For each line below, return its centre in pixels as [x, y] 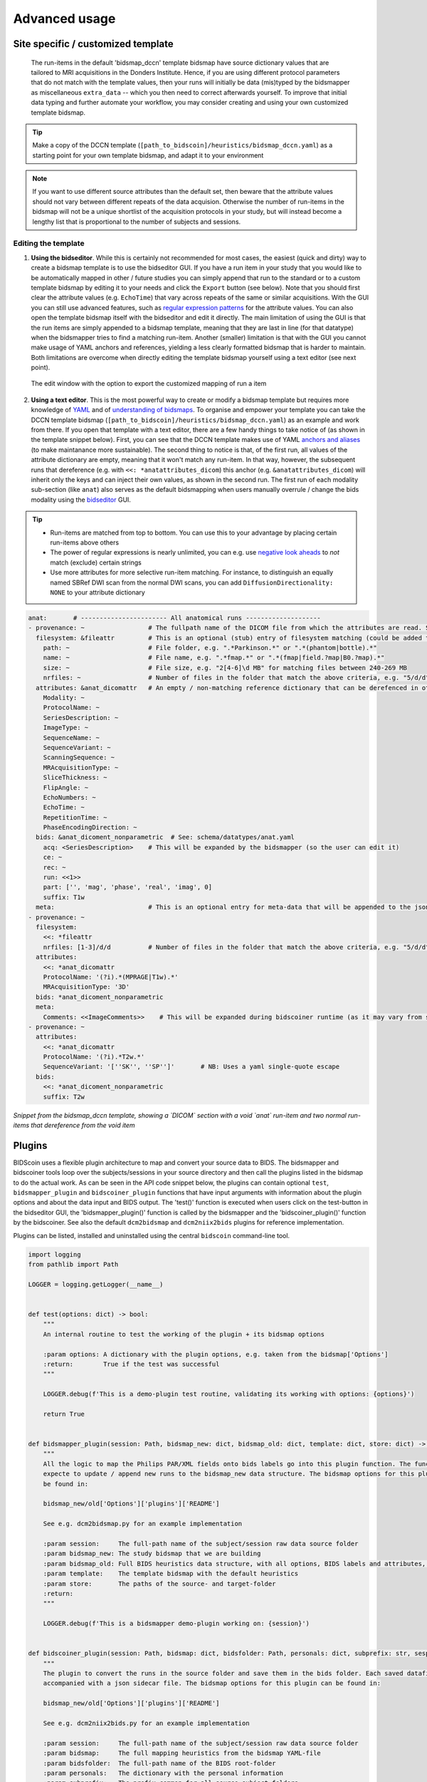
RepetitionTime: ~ [75, 817]
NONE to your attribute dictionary [97, 592]
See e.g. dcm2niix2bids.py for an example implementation [146, 1723]
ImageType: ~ [66, 728]
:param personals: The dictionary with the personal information [163, 1773]
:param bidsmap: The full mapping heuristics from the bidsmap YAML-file [182, 1753]
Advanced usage [64, 19]
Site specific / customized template [93, 44]
